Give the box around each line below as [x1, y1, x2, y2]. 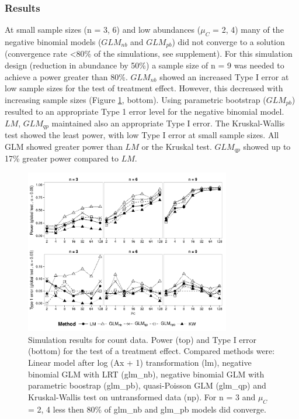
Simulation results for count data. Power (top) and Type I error [28, 333, 257, 345]
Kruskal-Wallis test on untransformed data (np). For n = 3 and [28, 390, 256, 403]
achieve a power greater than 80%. [5, 70, 128, 83]
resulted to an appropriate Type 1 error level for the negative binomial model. [5, 105, 284, 118]
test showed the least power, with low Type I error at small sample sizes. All [5, 129, 279, 141]
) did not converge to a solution [172, 36, 285, 48]
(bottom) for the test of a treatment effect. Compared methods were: [28, 345, 275, 357]
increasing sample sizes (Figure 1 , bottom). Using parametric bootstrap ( [5, 93, 266, 105]
